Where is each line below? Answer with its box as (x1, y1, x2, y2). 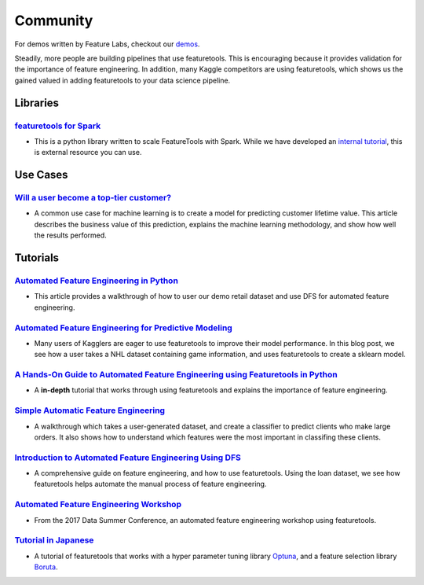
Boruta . (34, 562, 58, 572)
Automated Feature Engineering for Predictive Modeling (14, 322, 233, 333)
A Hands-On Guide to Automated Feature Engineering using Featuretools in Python (14, 370, 338, 381)
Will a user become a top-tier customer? (14, 193, 172, 204)
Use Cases (14, 168, 68, 182)
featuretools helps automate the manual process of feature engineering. (34, 480, 267, 489)
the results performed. (34, 230, 108, 240)
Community (14, 12, 93, 29)
